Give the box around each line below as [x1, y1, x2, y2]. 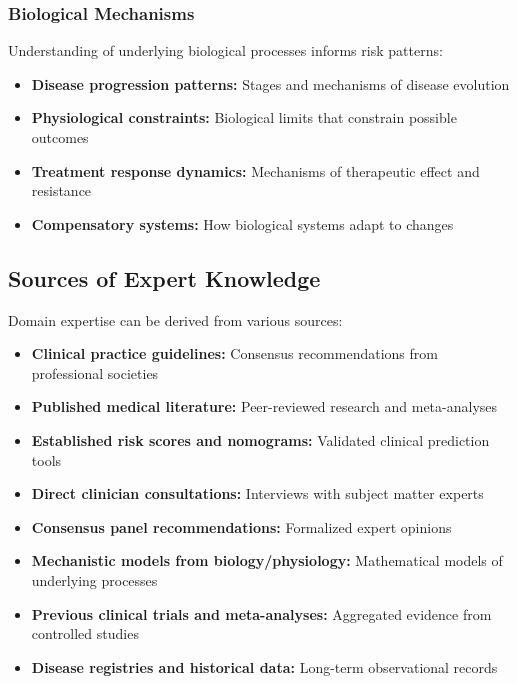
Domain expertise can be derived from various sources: [8, 309, 343, 330]
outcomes [31, 127, 89, 147]
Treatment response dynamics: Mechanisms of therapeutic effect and [31, 160, 480, 181]
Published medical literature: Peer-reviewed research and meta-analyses [31, 396, 498, 417]
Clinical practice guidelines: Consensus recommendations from [31, 343, 438, 364]
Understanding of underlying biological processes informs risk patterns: [8, 40, 443, 61]
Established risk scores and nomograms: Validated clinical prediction [31, 429, 490, 450]
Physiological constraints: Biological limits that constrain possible [31, 107, 457, 128]
